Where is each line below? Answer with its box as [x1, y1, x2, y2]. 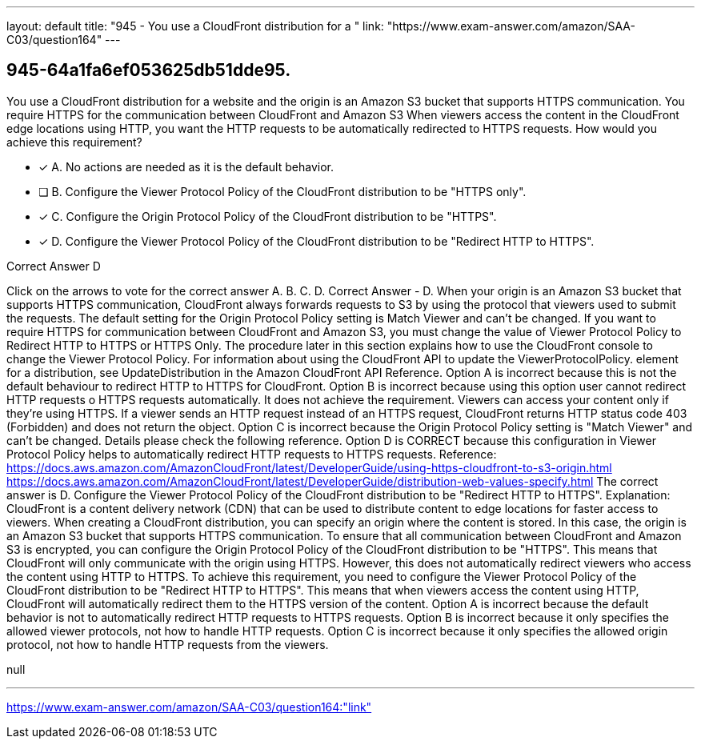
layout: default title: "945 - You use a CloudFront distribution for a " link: [6, 19, 384, 33]
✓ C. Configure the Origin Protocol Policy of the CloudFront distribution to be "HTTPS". [38, 209, 497, 223]
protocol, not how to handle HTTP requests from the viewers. [6, 637, 329, 651]
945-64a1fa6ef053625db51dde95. [6, 60, 291, 81]
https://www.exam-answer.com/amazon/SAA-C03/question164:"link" [6, 699, 372, 714]
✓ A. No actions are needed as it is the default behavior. [38, 159, 334, 174]
